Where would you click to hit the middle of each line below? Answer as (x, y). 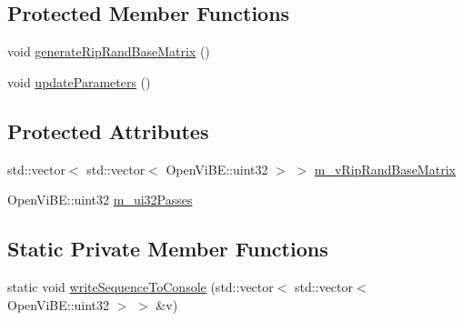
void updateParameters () (79, 81)
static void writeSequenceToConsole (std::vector (141, 286)
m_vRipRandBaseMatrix (385, 169)
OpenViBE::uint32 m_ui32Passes (100, 200)
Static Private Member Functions (168, 249)
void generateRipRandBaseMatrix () (109, 51)
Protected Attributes (108, 130)
